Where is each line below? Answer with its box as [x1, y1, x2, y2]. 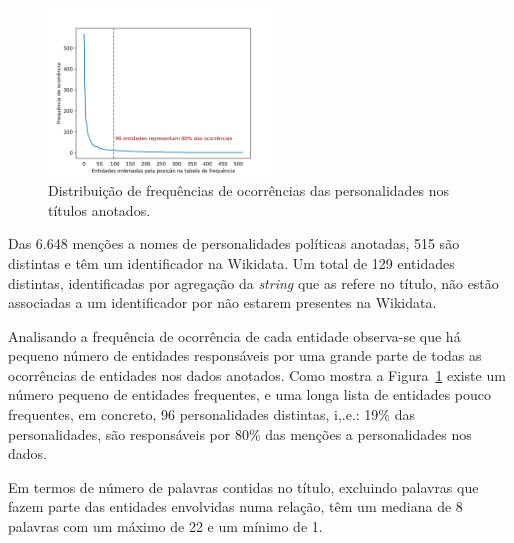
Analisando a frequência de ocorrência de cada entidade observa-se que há [8, 325, 461, 346]
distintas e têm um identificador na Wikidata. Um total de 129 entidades [8, 252, 455, 273]
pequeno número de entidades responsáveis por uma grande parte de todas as [8, 345, 482, 366]
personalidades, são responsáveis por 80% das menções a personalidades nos [8, 423, 472, 444]
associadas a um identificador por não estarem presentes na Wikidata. [8, 292, 437, 313]
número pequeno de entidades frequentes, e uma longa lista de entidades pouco [8, 384, 491, 405]
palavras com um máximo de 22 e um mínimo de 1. [8, 516, 323, 537]
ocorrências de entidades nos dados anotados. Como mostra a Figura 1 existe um [8, 364, 506, 385]
